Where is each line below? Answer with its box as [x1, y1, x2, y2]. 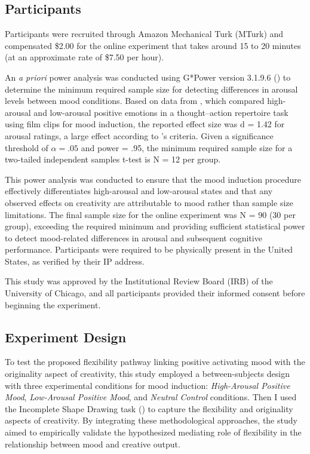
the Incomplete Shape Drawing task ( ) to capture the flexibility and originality [5, 402, 293, 415]
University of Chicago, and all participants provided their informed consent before [5, 287, 305, 299]
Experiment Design [5, 327, 127, 346]
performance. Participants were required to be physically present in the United [5, 243, 293, 256]
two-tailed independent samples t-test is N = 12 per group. [5, 153, 221, 165]
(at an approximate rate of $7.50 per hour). [5, 51, 164, 63]
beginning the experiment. [5, 298, 101, 311]
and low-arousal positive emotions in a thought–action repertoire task [33, 106, 288, 118]
